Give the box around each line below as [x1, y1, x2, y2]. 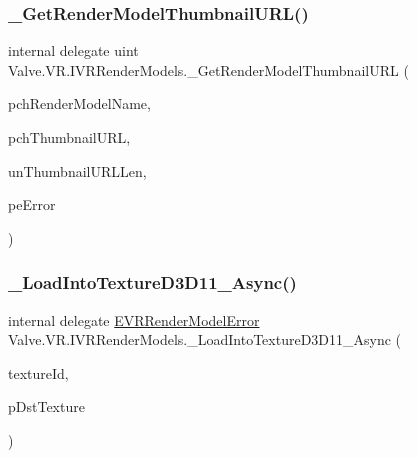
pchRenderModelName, [8, 93, 151, 114]
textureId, [8, 362, 69, 383]
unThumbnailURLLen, [8, 160, 147, 181]
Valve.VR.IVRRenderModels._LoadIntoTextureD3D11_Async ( [8, 329, 402, 350]
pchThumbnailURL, [8, 127, 131, 147]
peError [8, 194, 56, 215]
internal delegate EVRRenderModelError [8, 309, 260, 330]
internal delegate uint [8, 40, 139, 61]
